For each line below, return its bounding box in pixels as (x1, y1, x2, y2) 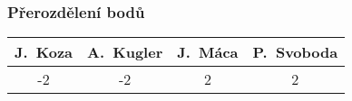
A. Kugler (87, 41, 163, 63)
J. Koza (15, 41, 73, 63)
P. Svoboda (252, 41, 338, 63)
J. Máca (177, 41, 239, 63)
